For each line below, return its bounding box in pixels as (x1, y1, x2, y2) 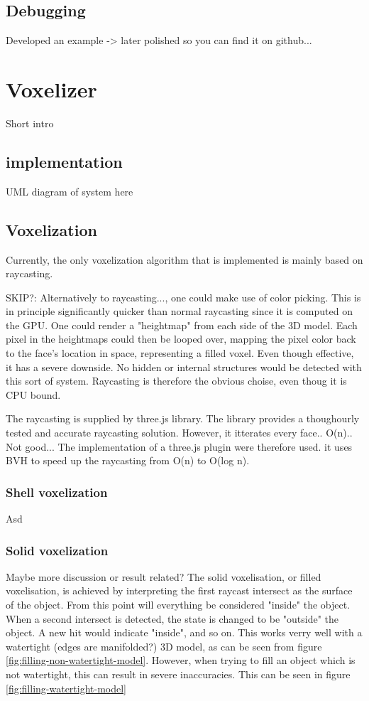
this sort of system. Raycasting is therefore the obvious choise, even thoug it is (6, 373, 347, 388)
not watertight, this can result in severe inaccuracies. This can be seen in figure (6, 667, 351, 682)
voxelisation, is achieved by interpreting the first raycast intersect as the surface (6, 583, 353, 598)
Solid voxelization (6, 541, 109, 559)
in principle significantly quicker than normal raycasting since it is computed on (6, 304, 353, 319)
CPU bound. (6, 387, 61, 402)
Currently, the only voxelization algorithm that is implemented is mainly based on (6, 252, 363, 267)
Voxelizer (6, 74, 97, 103)
